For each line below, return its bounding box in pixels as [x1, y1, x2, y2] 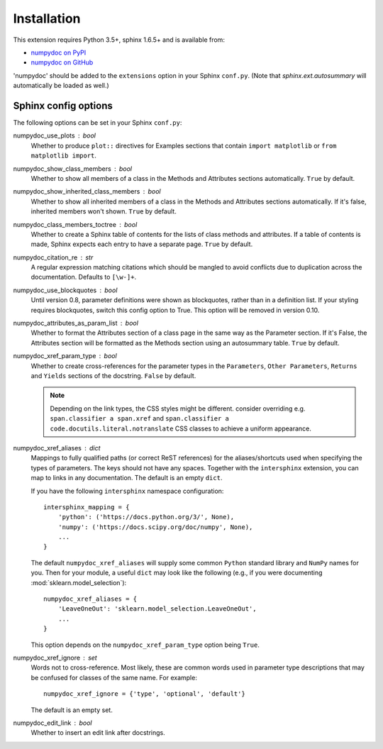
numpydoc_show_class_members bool [13, 164, 133, 173]
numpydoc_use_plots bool [13, 131, 96, 140]
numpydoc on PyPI [30, 48, 87, 57]
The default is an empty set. [30, 706, 113, 714]
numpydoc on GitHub [30, 58, 94, 67]
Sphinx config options [13, 99, 113, 111]
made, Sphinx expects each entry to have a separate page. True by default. [30, 240, 253, 248]
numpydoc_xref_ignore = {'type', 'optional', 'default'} [43, 690, 246, 698]
